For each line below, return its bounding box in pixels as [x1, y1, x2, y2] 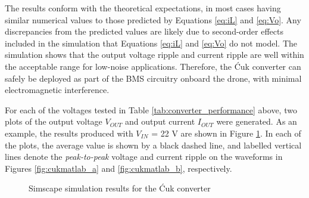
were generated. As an [216, 115, 297, 128]
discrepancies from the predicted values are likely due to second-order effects [5, 25, 284, 38]
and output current [125, 115, 195, 128]
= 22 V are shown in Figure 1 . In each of [151, 126, 301, 139]
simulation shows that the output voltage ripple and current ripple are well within [5, 48, 304, 61]
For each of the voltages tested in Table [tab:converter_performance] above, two [5, 103, 297, 116]
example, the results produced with [5, 126, 133, 139]
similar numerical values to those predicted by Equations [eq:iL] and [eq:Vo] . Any [5, 13, 301, 26]
